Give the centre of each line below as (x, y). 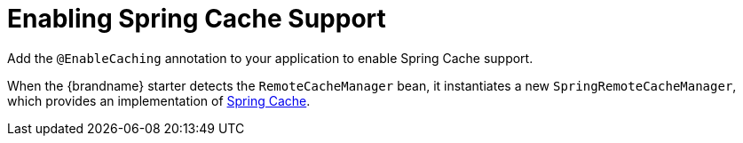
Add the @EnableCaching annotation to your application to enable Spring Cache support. (270, 58)
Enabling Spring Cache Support (197, 19)
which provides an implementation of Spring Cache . (159, 100)
